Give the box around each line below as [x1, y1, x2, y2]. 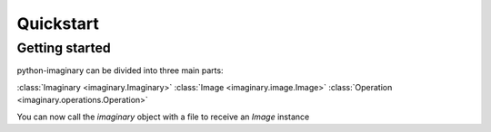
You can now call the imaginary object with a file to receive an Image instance [16, 111, 310, 122]
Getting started [16, 40, 111, 56]
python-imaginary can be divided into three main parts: [16, 65, 224, 76]
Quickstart [16, 14, 100, 33]
